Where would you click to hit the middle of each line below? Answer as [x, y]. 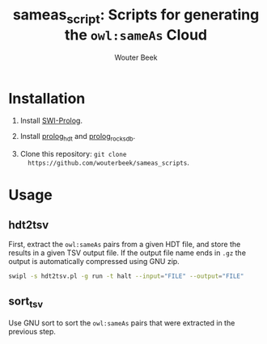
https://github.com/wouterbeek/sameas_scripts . [109, 162]
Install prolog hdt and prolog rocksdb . [78, 137]
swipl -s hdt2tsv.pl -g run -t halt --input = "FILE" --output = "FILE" [126, 276]
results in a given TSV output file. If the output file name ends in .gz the [127, 253]
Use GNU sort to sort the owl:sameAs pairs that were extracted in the [122, 323]
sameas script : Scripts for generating [136, 16]
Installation [47, 98]
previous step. [32, 331]
